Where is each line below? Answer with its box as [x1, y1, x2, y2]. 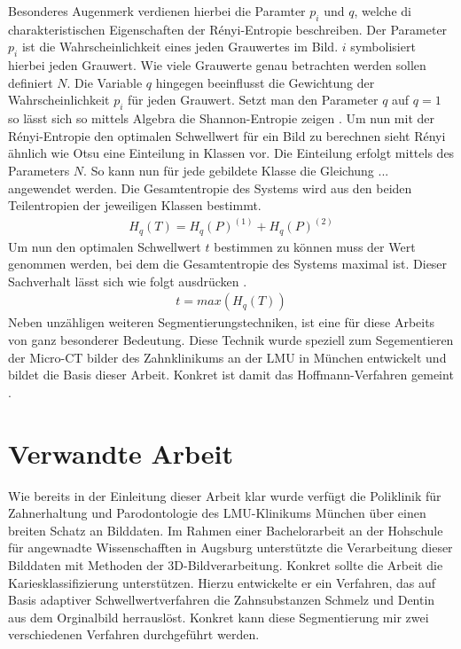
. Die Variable [66, 73, 143, 91]
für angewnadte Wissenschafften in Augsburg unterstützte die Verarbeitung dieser [8, 538, 453, 557]
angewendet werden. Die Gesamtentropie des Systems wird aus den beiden [8, 178, 412, 197]
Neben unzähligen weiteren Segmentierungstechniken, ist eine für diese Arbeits [8, 313, 435, 332]
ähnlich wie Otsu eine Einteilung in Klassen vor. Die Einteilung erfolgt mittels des [8, 144, 455, 162]
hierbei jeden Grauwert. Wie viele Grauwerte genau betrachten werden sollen [8, 56, 426, 74]
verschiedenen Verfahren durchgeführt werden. [8, 625, 260, 644]
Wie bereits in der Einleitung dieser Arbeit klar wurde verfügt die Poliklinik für [8, 486, 441, 504]
